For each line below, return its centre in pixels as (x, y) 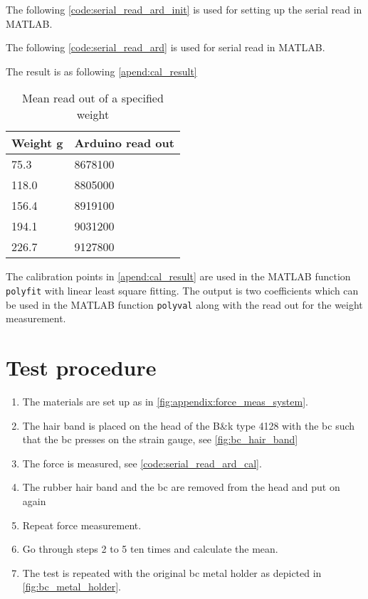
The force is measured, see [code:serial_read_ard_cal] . (142, 463)
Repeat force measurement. (82, 525)
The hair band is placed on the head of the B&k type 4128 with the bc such (189, 425)
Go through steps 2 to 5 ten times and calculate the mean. (150, 549)
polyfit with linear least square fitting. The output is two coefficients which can (182, 290)
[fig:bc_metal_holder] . (72, 587)
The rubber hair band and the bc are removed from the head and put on (181, 487)
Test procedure (81, 367)
